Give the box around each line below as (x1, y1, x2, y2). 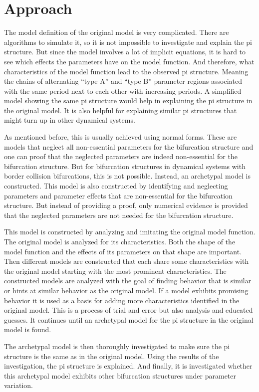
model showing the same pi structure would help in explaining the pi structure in (4, 95, 253, 106)
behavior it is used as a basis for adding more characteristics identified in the (4, 295, 240, 305)
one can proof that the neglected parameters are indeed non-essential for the (4, 151, 238, 162)
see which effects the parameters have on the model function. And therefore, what (4, 56, 255, 66)
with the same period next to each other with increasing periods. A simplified (4, 85, 242, 96)
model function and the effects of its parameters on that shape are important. (4, 246, 242, 256)
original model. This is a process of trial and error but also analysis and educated (4, 305, 253, 315)
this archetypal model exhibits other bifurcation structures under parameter (4, 370, 236, 381)
